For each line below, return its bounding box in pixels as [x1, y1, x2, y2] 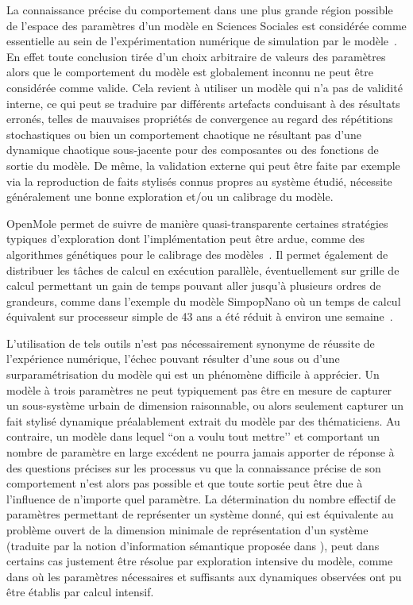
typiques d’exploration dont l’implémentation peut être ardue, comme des [6, 230, 365, 247]
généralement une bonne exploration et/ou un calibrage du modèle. [6, 188, 334, 205]
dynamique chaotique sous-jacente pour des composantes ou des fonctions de [6, 141, 379, 158]
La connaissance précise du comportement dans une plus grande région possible [6, 2, 393, 17]
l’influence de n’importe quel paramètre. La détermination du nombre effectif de [6, 490, 396, 507]
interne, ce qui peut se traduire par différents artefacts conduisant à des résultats [6, 94, 400, 111]
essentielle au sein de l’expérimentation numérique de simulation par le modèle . [6, 33, 397, 49]
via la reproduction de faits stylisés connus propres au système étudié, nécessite [6, 172, 392, 189]
